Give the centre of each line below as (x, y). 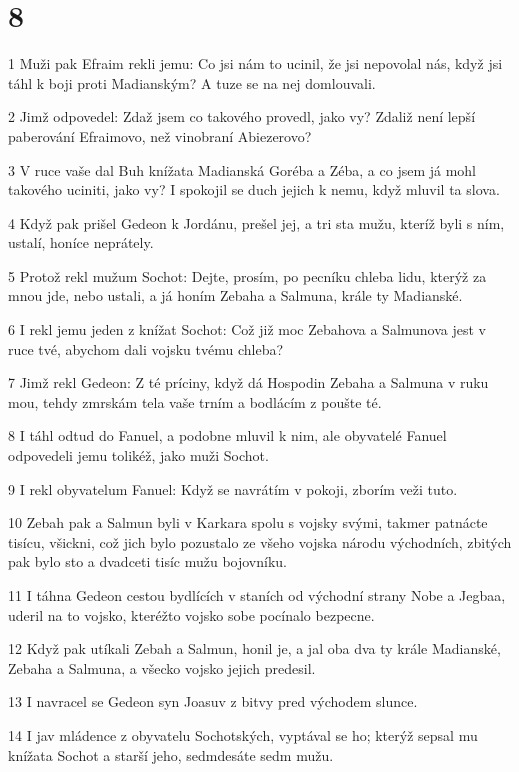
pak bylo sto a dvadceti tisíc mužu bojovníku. (148, 561)
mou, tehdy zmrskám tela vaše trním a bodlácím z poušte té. (195, 401)
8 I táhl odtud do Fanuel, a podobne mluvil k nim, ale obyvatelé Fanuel (227, 435)
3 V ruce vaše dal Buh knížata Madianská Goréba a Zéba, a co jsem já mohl (242, 169)
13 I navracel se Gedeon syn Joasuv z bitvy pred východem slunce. (213, 701)
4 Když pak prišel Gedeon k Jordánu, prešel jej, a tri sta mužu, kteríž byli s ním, (256, 222)
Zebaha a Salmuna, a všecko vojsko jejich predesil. (162, 667)
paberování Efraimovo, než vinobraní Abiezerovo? (160, 135)
